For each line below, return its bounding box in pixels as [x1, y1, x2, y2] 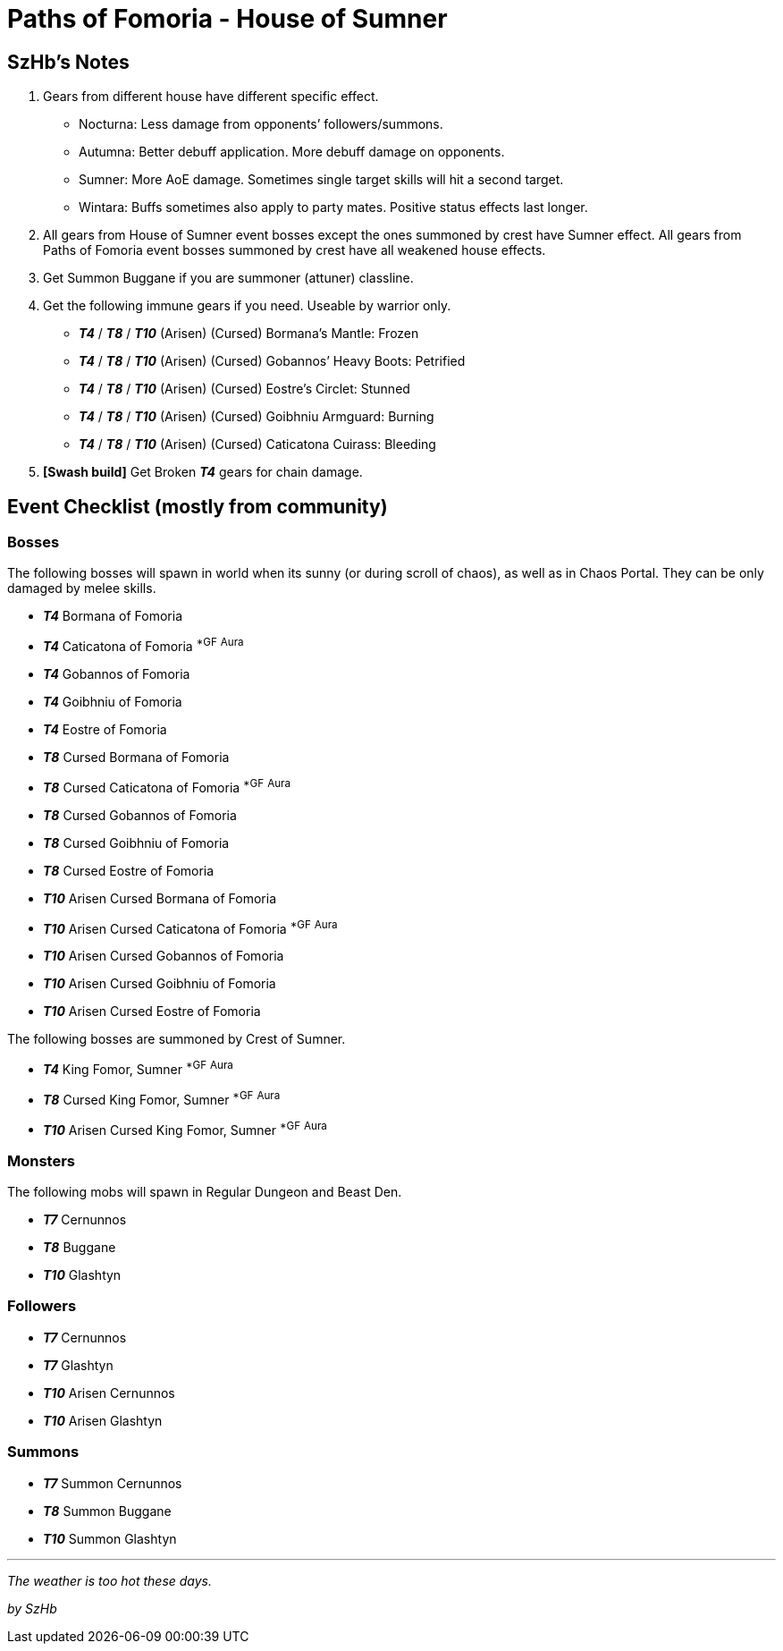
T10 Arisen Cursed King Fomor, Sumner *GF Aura [43, 1119, 327, 1138]
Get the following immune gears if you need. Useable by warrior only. [43, 298, 451, 314]
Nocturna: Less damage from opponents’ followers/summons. [79, 116, 443, 132]
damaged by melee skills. [7, 580, 156, 597]
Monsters [7, 1151, 76, 1170]
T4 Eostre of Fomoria [43, 722, 167, 738]
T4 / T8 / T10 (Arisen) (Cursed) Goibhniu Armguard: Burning [79, 409, 434, 425]
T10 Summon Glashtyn [43, 1530, 177, 1546]
